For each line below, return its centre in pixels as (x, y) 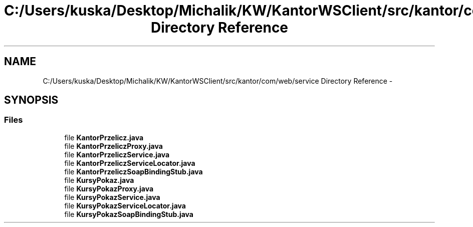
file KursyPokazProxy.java (109, 188)
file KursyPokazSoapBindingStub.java (129, 214)
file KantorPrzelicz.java (104, 137)
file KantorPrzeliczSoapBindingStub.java (134, 171)
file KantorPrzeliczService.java (117, 154)
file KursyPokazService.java (112, 197)
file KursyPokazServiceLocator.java (125, 205)
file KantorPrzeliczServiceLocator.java (130, 163)
